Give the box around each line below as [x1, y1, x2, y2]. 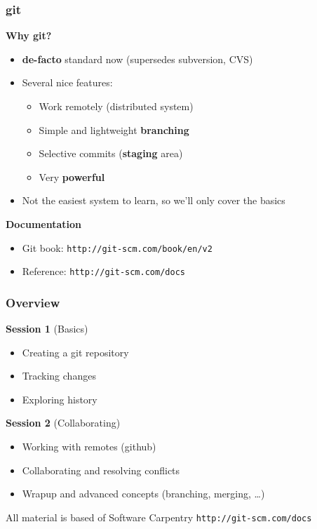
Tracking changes [22, 368, 96, 383]
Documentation [6, 216, 82, 231]
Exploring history [22, 391, 97, 406]
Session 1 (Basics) [6, 321, 88, 336]
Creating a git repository [22, 344, 129, 359]
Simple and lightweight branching [39, 122, 189, 137]
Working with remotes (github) [22, 439, 156, 454]
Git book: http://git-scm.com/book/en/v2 [22, 240, 213, 255]
